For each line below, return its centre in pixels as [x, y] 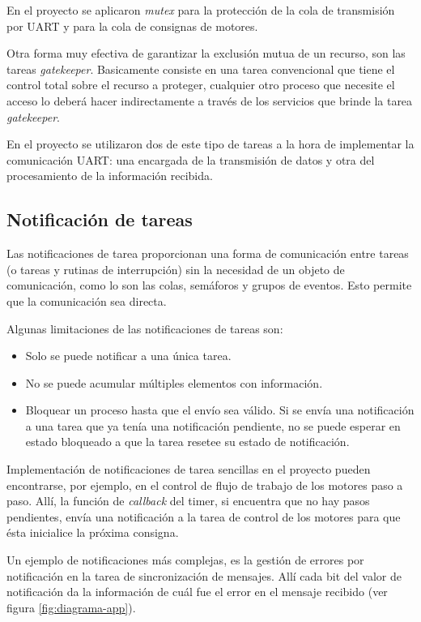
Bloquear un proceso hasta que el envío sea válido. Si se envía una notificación [220, 410]
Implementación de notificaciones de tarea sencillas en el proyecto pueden [189, 469]
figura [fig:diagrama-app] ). [71, 607]
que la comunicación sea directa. [87, 300]
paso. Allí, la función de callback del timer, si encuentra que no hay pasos [188, 501]
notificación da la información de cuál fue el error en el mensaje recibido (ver [197, 592]
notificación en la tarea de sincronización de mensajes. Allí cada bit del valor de [204, 575]
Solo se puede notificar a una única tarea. [128, 356]
